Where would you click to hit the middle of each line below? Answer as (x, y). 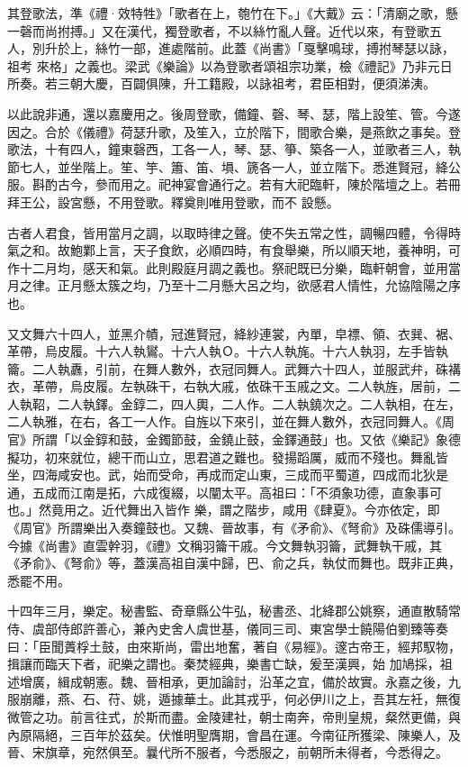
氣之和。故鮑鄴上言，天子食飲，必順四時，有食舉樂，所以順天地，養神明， (228, 250)
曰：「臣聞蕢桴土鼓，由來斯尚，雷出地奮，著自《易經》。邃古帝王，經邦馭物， (234, 646)
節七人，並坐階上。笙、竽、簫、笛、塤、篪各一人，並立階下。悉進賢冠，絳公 (234, 166)
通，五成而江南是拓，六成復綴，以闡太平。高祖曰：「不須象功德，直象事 (218, 492)
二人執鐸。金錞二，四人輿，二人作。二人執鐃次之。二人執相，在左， (259, 403)
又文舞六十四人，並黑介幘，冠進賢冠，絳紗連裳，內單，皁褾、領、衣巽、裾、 (234, 333)
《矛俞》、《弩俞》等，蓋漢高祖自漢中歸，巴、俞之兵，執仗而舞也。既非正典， (234, 563)
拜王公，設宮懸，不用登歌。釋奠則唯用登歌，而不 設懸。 (173, 201)
